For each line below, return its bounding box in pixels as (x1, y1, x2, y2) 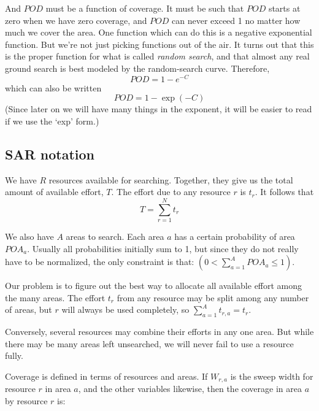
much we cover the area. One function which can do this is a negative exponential (5, 26, 312, 39)
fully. (5, 349, 23, 362)
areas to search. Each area (66, 229, 164, 242)
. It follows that (255, 185, 314, 198)
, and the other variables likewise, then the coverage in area (78, 382, 302, 395)
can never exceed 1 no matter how (172, 13, 301, 26)
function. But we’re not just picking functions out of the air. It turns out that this (5, 37, 314, 50)
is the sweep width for (230, 369, 313, 382)
